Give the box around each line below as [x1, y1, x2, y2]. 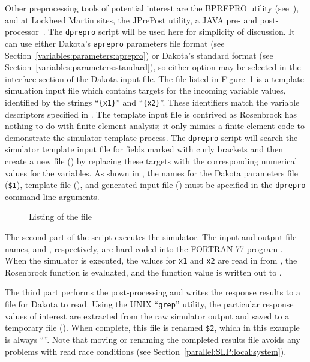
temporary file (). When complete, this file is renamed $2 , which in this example [5, 321, 300, 334]
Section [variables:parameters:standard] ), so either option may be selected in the [5, 61, 301, 73]
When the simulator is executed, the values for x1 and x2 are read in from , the [5, 254, 297, 267]
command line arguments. [5, 190, 100, 202]
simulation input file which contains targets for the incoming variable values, [5, 84, 286, 97]
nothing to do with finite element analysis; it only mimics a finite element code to [5, 119, 305, 132]
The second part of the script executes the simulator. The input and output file [5, 231, 297, 243]
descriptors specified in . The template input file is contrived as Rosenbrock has [5, 107, 297, 120]
